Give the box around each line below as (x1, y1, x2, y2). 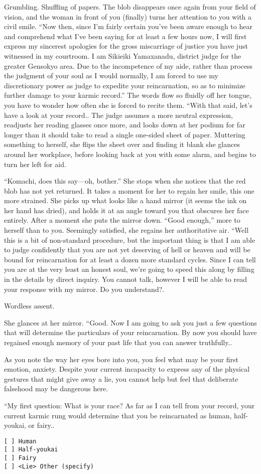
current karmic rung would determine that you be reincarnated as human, (4, 410, 232, 420)
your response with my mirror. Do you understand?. (4, 283, 165, 294)
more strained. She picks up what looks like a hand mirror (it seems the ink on (4, 195, 247, 206)
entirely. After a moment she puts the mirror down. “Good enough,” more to (4, 215, 240, 225)
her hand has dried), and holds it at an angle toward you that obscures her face (4, 205, 249, 215)
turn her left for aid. (4, 159, 66, 169)
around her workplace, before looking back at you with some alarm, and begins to (4, 148, 256, 159)
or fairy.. (28, 420, 55, 430)
